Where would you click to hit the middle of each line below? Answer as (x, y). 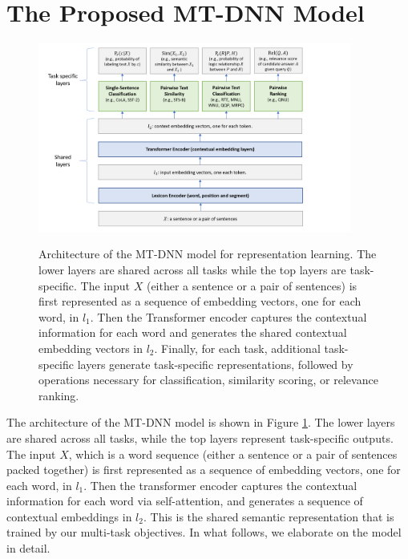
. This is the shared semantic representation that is (269, 516)
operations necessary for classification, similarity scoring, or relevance (208, 380)
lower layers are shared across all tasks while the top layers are (192, 269)
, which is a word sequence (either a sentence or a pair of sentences (233, 454)
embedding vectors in (91, 348)
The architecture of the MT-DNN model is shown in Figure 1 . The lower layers (201, 422)
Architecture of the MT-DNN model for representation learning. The (208, 254)
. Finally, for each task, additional (237, 348)
